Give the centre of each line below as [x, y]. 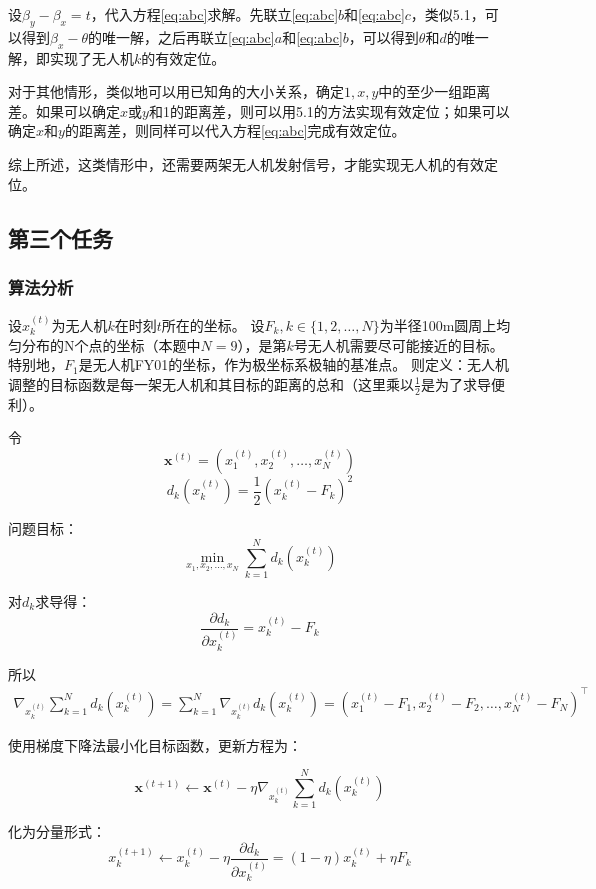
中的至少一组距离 [434, 91]
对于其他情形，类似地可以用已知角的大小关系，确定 [176, 91]
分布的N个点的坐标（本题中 [111, 344]
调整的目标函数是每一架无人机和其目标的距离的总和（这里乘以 [211, 383]
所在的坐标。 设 [213, 324]
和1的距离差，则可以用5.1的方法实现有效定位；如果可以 [329, 110]
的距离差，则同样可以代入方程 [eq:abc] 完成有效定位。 [235, 130]
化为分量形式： [57, 831]
